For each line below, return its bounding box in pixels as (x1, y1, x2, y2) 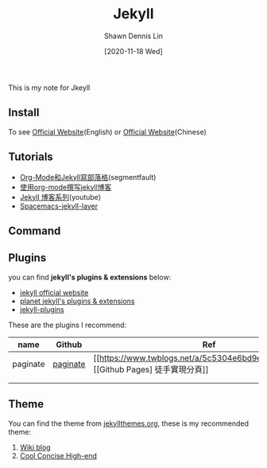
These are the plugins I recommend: (8, 320, 127, 330)
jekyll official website (19, 287, 89, 297)
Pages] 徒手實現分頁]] (126, 364, 209, 375)
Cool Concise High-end (19, 450, 98, 460)
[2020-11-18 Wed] (104, 46, 163, 56)
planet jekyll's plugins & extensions (19, 296, 135, 306)
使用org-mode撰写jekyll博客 (19, 182, 112, 192)
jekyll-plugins (19, 304, 65, 314)
